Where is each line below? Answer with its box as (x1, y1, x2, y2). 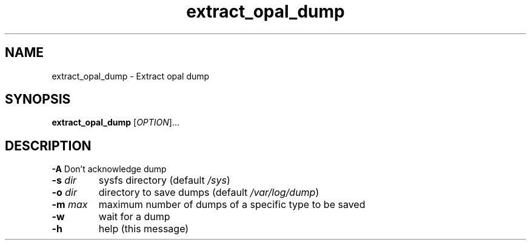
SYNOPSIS (5, 92, 71, 107)
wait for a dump (98, 210, 170, 223)
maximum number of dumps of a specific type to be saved (98, 198, 366, 211)
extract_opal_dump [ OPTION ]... (52, 117, 180, 128)
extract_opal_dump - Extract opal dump (52, 70, 210, 81)
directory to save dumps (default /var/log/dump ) (98, 186, 319, 199)
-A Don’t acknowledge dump (52, 164, 167, 175)
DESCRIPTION (5, 138, 92, 153)
